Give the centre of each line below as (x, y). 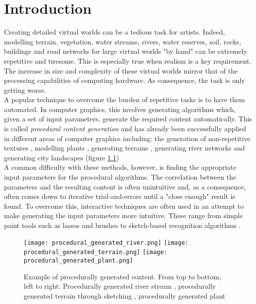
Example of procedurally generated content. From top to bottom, (122, 276)
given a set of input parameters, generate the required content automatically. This (128, 119)
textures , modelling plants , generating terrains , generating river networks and (125, 148)
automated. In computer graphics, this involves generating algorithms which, (120, 109)
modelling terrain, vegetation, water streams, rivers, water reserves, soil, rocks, (123, 41)
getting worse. (25, 90)
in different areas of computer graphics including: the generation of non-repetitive (127, 138)
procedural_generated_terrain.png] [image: (96, 252)
